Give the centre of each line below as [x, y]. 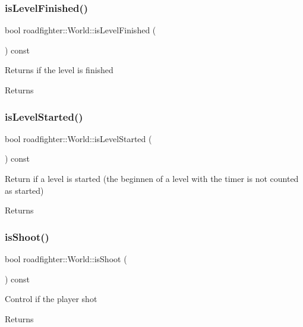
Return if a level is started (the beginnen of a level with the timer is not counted [152, 178]
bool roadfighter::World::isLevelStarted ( [78, 138]
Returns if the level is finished [59, 70]
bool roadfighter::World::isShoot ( [66, 259]
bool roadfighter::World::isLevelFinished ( [81, 30]
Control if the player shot [51, 299]
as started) [24, 190]
